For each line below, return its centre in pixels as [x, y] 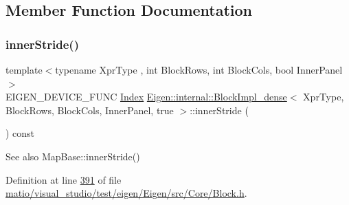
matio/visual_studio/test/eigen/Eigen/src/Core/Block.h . [126, 193]
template [24, 69]
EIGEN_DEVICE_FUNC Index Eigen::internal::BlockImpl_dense [146, 97]
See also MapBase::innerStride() [73, 156]
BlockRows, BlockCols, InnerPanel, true [90, 110]
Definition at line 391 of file [64, 179]
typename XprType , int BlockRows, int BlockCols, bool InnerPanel [199, 69]
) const [20, 133]
